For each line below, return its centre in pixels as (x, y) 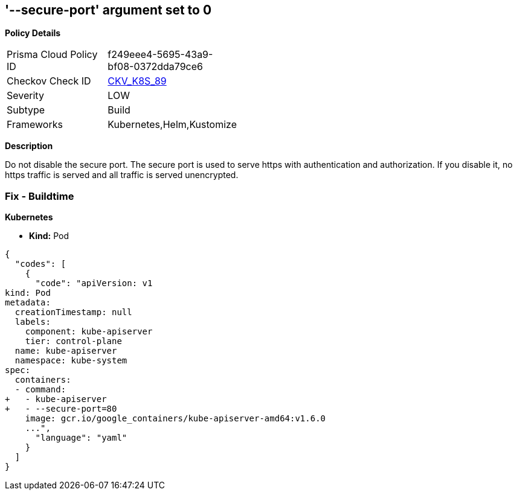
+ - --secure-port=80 (61, 409)
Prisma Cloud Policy (52, 55)
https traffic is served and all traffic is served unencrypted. (122, 175)
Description (29, 146)
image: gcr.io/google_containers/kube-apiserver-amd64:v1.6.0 (175, 419)
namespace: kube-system (71, 361)
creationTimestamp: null (73, 312)
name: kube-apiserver (66, 351)
